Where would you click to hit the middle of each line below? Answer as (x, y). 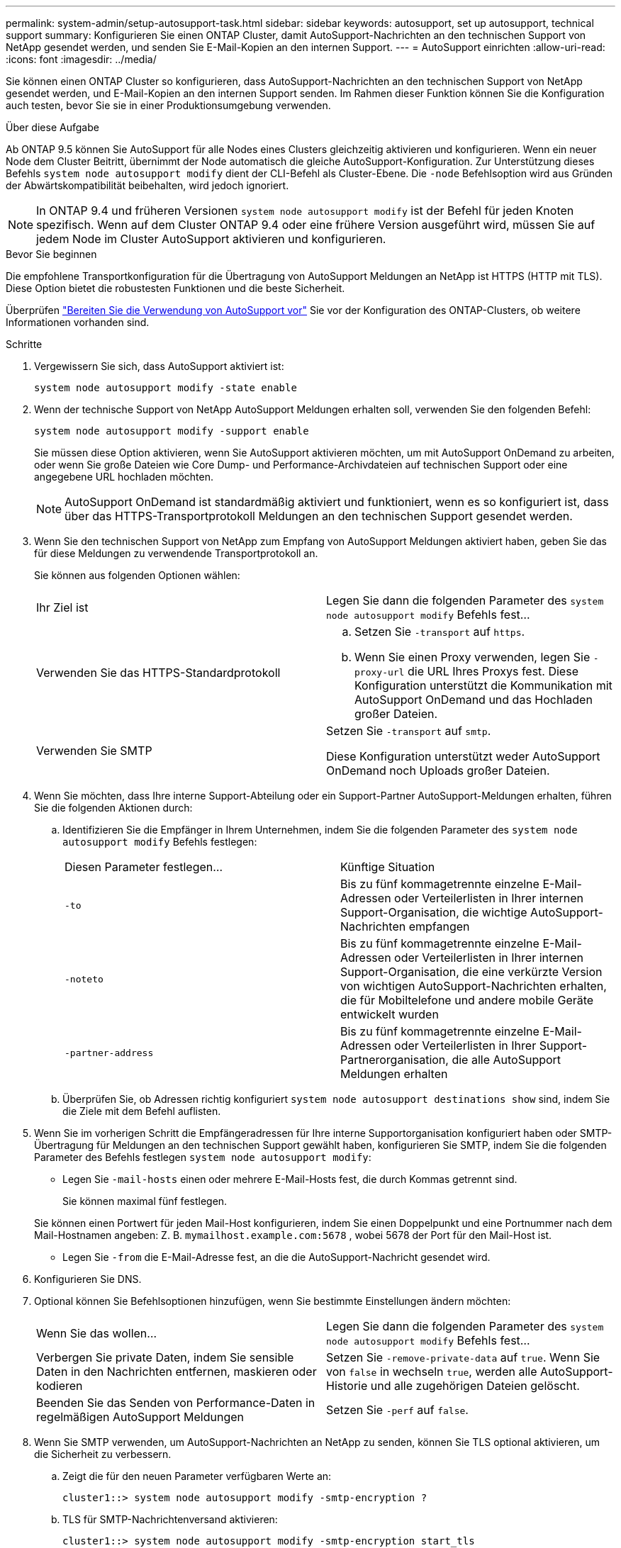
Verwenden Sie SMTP (94, 751)
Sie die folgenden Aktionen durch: (113, 808)
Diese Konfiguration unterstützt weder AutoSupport (463, 756)
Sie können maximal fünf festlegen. (145, 1201)
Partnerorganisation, (395, 1060)
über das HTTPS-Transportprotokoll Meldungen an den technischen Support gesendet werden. (319, 516)
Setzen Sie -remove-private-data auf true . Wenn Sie (463, 1357)
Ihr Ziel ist (62, 607)
